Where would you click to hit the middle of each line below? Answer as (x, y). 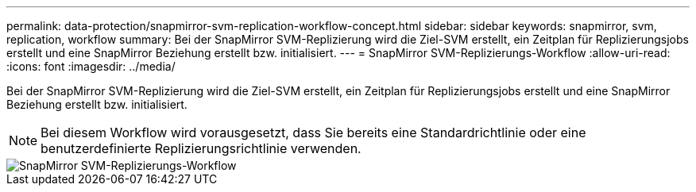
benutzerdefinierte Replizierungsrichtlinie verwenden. (201, 148)
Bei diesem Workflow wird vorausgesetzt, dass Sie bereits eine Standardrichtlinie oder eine (313, 132)
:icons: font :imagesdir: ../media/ (91, 66)
